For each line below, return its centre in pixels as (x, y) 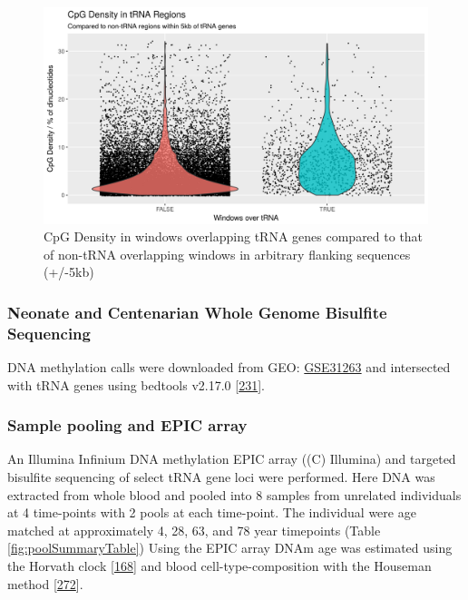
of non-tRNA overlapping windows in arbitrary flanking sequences (227, 254)
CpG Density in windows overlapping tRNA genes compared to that (234, 236)
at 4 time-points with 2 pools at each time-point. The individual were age (212, 512)
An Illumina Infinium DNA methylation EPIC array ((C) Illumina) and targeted (232, 459)
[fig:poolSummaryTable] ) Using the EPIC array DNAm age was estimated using (230, 548)
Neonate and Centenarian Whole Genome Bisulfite (197, 312)
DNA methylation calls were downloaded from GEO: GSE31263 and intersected (229, 367)
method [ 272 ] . (45, 583)
